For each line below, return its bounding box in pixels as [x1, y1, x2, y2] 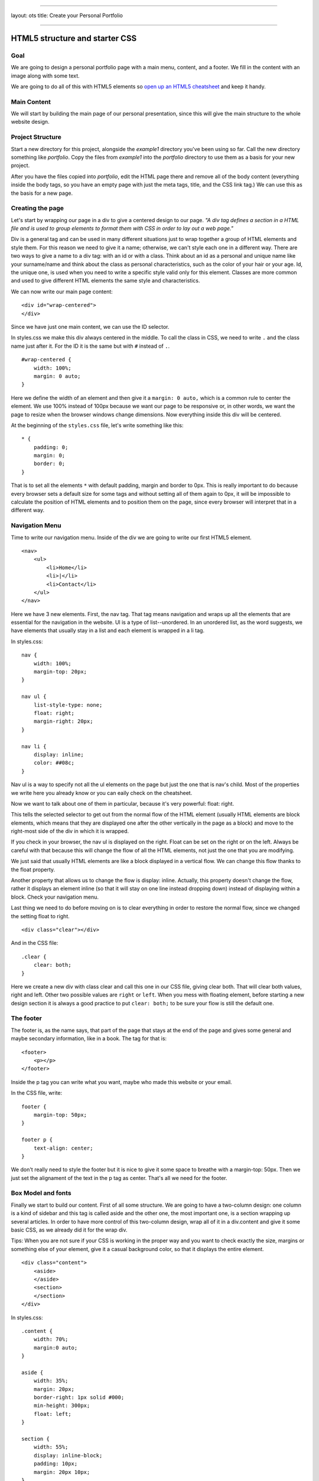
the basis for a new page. [11, 190, 73, 197]
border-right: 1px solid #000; [33, 1394, 125, 1401]
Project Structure [11, 133, 61, 142]
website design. [11, 118, 50, 126]
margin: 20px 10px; [33, 1469, 90, 1475]
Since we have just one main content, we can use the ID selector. [11, 323, 170, 330]
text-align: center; [33, 1145, 93, 1152]
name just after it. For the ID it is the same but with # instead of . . [11, 342, 170, 350]
